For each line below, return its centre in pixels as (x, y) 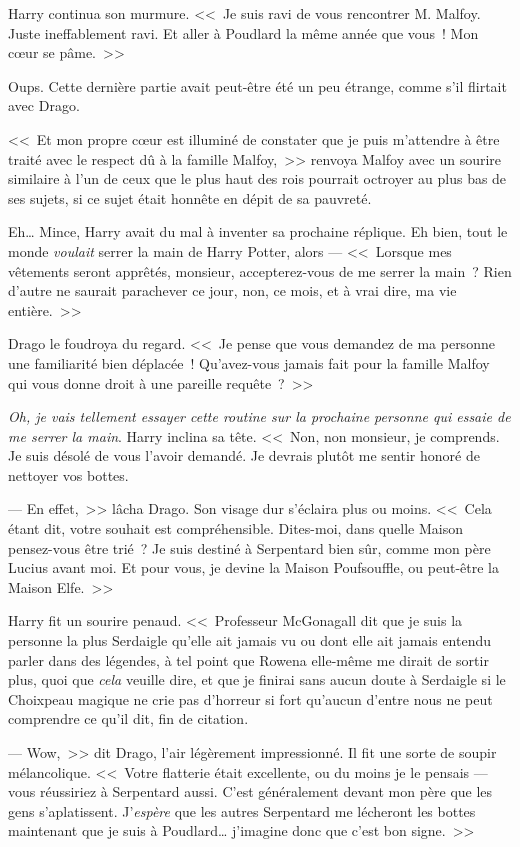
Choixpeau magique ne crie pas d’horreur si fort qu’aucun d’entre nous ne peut (250, 698)
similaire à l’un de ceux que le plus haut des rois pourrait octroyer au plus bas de (257, 178)
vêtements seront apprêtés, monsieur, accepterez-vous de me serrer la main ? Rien (260, 270)
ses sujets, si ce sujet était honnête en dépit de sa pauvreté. (190, 197)
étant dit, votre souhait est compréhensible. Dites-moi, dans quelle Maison (235, 528)
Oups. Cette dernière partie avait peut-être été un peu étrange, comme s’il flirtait (257, 85)
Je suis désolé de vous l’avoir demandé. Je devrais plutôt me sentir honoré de (244, 455)
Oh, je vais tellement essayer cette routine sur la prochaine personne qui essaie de (259, 416)
